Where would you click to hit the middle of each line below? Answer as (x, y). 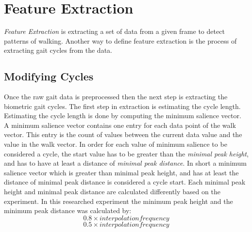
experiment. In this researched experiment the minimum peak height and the (118, 201)
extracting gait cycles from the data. (58, 50)
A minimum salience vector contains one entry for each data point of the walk (120, 125)
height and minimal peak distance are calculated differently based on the (112, 192)
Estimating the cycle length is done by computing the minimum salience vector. (123, 116)
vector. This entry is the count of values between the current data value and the (123, 134)
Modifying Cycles (49, 76)
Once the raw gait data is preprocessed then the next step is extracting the (116, 97)
